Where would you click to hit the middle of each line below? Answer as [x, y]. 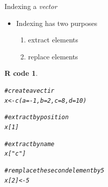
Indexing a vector [31, 6]
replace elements [53, 56]
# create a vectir [30, 91]
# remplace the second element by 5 [54, 170]
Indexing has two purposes [57, 23]
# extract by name [30, 144]
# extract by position [37, 117]
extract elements [53, 40]
